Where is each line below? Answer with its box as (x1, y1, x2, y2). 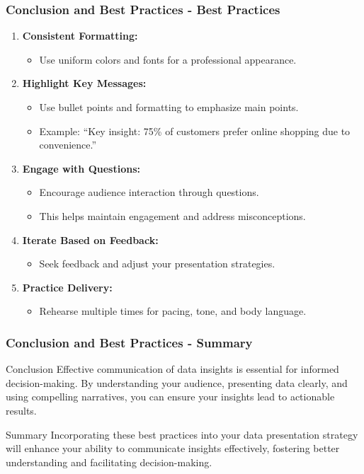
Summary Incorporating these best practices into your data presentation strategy (6, 427, 358, 441)
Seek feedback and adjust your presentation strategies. (39, 256, 275, 271)
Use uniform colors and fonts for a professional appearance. (39, 52, 297, 67)
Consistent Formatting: (22, 28, 138, 43)
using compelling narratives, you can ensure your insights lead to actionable (6, 389, 335, 404)
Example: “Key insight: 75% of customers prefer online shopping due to (39, 123, 351, 138)
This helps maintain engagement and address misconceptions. (39, 208, 306, 223)
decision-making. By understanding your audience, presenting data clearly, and (6, 375, 348, 390)
